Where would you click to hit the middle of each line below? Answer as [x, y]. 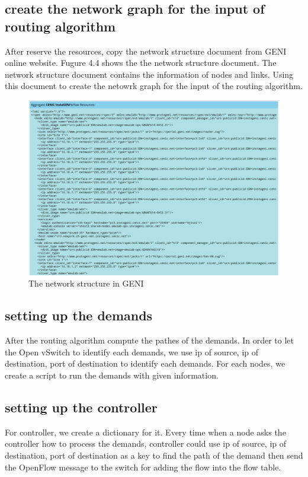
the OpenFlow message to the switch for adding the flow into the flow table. [143, 467]
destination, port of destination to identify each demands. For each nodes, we [145, 363]
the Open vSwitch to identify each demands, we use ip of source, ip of [132, 352]
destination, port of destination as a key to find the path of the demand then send [154, 455]
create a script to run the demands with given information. [112, 375]
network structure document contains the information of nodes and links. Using [149, 74]
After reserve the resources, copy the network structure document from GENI [146, 51]
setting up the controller [81, 407]
